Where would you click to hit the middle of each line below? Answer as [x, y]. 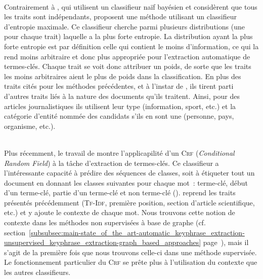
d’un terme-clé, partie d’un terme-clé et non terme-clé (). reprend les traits [120, 193]
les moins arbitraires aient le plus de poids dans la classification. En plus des [123, 76]
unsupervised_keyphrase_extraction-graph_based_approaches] [103, 242]
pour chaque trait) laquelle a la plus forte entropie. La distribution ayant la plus [128, 36]
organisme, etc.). [30, 126]
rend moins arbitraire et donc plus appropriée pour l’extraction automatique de [127, 56]
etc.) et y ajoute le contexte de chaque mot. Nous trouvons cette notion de [120, 212]
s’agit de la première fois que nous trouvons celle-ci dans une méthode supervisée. [130, 252]
